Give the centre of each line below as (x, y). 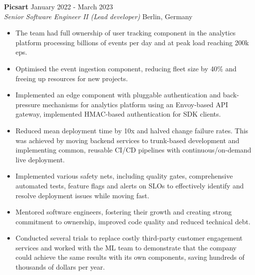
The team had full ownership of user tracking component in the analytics (126, 33)
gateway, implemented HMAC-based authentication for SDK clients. (118, 114)
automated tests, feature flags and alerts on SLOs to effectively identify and (129, 185)
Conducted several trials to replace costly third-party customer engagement (129, 238)
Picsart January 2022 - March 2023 (58, 6)
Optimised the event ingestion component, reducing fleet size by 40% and (126, 68)
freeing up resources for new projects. (72, 78)
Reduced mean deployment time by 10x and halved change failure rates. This (132, 130)
